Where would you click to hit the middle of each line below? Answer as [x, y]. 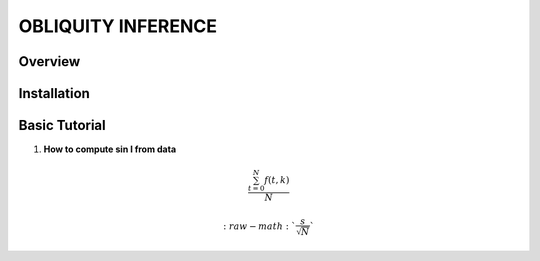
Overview [49, 61]
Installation [54, 93]
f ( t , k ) [277, 180]
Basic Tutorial [62, 125]
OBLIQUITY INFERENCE [118, 26]
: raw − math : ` [260, 226]
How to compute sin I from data [110, 149]
